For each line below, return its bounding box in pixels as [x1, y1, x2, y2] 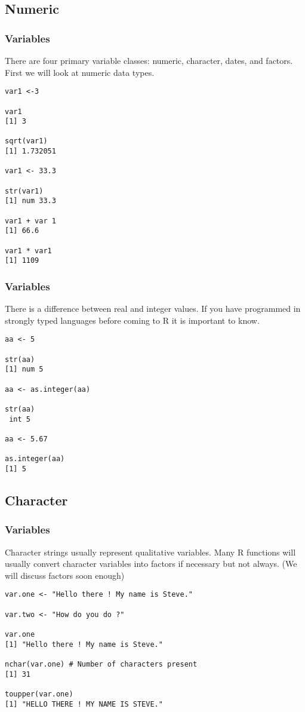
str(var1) [5, 186, 44, 195]
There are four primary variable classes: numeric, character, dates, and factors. [5, 54, 293, 66]
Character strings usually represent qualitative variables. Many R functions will [5, 545, 296, 558]
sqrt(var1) [5, 137, 48, 146]
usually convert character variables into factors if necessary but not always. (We [5, 557, 297, 570]
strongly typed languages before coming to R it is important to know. [5, 314, 260, 326]
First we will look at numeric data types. [5, 66, 155, 78]
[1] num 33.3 [5, 197, 56, 205]
